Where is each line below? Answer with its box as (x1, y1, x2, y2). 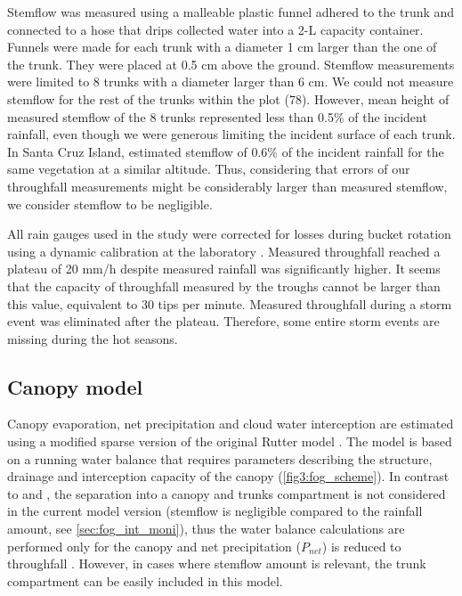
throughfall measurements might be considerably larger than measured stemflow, (7, 176, 448, 195)
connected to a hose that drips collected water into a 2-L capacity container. (7, 20, 424, 38)
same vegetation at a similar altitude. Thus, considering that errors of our (7, 159, 410, 178)
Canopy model (7, 372, 143, 400)
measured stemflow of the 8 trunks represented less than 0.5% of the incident (7, 107, 427, 126)
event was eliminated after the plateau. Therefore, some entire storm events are (7, 312, 440, 331)
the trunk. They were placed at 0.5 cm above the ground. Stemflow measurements (7, 54, 455, 73)
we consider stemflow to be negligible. (7, 194, 213, 213)
